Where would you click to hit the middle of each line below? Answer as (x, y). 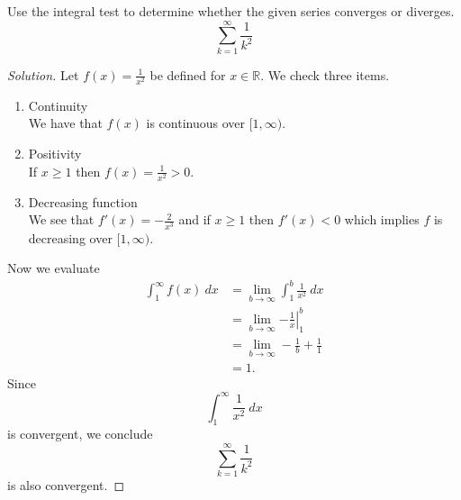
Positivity (55, 154)
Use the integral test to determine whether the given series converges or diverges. (231, 11)
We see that (61, 219)
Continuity (58, 105)
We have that (65, 123)
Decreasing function (83, 201)
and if (194, 219)
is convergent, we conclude (80, 434)
